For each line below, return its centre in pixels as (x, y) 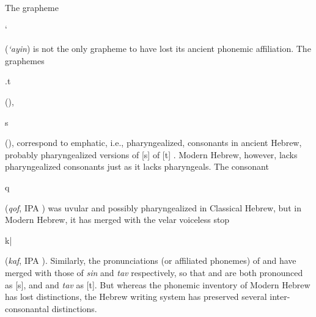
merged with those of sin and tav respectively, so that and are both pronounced (154, 272)
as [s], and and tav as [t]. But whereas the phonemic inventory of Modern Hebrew (158, 284)
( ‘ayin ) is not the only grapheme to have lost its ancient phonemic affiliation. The (158, 49)
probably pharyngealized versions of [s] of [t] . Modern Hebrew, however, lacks (151, 154)
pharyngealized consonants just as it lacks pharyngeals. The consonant (137, 166)
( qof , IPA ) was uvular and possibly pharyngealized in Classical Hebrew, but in (153, 207)
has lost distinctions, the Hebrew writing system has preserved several (136, 297)
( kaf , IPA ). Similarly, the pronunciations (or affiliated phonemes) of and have (151, 261)
